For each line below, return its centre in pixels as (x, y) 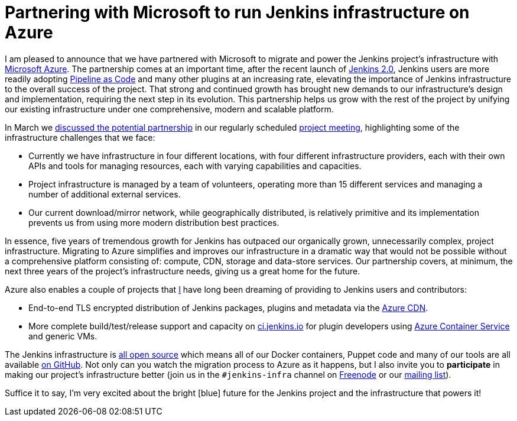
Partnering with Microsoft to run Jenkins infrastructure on (237, 12)
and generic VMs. (63, 336)
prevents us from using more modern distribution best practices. (154, 222)
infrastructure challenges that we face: (80, 137)
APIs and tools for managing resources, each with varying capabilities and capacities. (195, 166)
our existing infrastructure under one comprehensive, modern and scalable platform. (169, 109)
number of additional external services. (105, 194)
